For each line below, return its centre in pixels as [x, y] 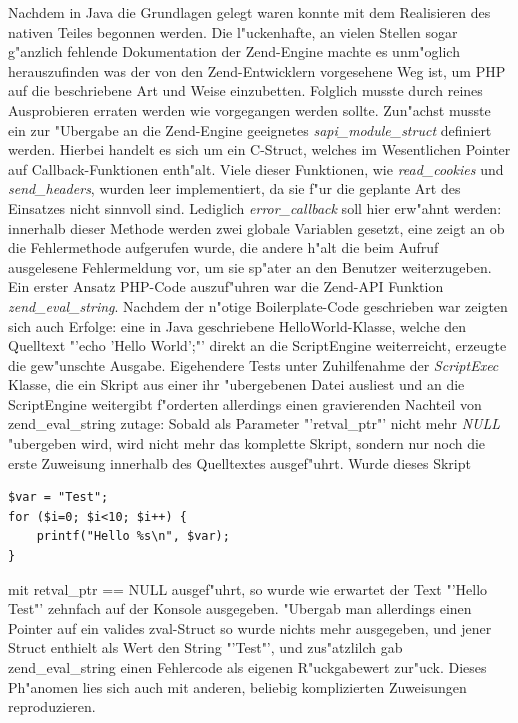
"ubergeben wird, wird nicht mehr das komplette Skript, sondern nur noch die [247, 443]
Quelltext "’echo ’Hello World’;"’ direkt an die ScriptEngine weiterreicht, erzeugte [257, 345]
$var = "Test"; [58, 497]
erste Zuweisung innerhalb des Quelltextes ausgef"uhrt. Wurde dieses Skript [239, 462]
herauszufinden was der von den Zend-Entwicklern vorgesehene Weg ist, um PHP [257, 70]
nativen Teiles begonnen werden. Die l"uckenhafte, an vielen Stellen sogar [233, 31]
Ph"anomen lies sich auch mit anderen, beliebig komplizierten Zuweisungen [237, 686]
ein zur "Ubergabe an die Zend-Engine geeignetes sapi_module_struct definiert [250, 129]
